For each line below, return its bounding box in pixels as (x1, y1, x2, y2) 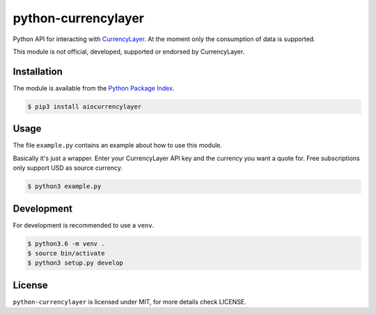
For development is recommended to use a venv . (13, 221, 155, 229)
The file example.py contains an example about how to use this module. (13, 141, 223, 150)
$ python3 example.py (27, 182, 102, 191)
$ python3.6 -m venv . (27, 240, 105, 247)
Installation (13, 65, 63, 77)
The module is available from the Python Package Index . (13, 84, 175, 92)
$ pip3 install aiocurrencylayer (27, 102, 142, 111)
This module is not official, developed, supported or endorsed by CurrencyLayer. (13, 47, 245, 56)
